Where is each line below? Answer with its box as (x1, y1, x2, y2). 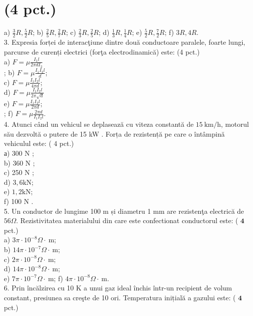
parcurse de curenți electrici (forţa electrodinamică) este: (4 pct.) (4, 47, 200, 57)
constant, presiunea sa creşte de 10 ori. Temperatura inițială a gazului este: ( (4, 292, 236, 302)
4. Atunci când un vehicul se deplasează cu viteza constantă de (4, 119, 194, 129)
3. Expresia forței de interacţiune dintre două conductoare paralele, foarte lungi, (4, 37, 246, 47)
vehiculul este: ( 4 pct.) (4, 138, 74, 148)
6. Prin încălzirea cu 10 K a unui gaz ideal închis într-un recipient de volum (4, 283, 232, 293)
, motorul (221, 119, 249, 129)
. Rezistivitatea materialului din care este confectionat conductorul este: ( (16, 215, 238, 226)
